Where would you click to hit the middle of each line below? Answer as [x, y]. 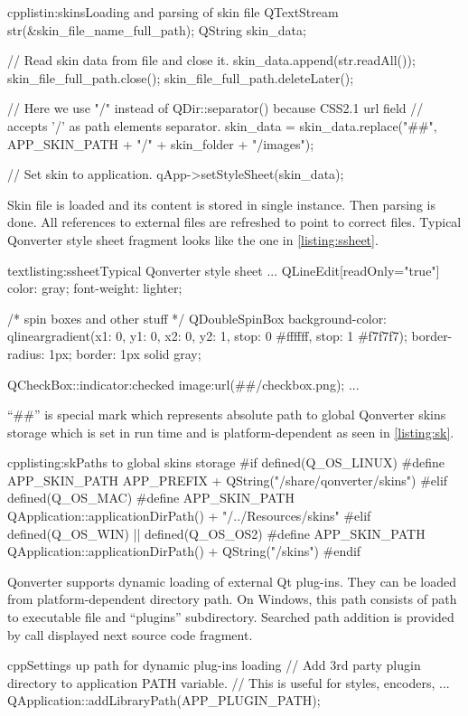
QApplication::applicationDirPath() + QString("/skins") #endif [184, 551]
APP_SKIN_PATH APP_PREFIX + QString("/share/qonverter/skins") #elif [228, 480]
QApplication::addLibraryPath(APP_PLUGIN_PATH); [164, 700]
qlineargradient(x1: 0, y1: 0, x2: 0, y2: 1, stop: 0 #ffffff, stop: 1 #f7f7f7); [207, 336]
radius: [26, 353]
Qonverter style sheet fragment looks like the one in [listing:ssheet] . [193, 239]
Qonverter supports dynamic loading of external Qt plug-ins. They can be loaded [232, 581]
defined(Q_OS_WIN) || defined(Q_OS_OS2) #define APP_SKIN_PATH [216, 533]
